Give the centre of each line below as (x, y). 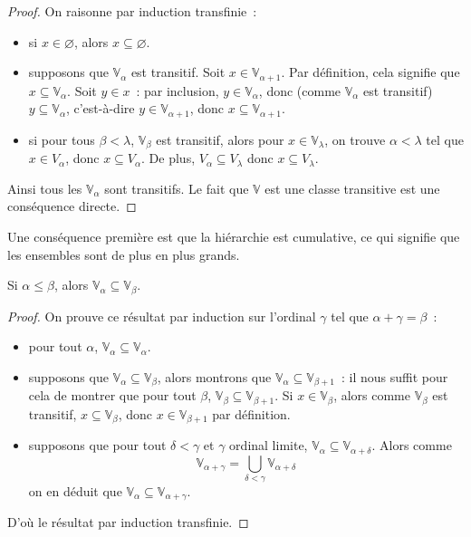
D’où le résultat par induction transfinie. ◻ (128, 522)
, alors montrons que (214, 376)
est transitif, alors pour (220, 139)
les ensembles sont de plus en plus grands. (124, 254)
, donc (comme (300, 90)
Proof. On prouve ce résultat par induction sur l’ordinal (162, 316)
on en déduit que (75, 490)
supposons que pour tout (97, 445)
